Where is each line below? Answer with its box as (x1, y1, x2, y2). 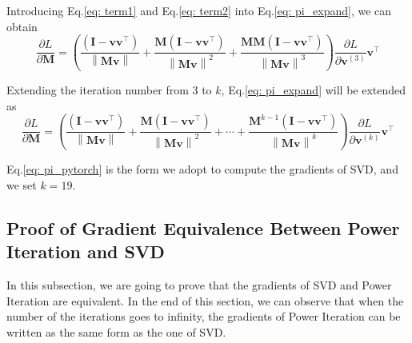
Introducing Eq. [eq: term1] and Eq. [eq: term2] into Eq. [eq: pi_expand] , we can (6, 2, 392, 18)
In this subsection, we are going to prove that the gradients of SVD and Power (6, 277, 392, 293)
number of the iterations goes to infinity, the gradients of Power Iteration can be (6, 308, 401, 325)
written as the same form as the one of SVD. (6, 323, 226, 340)
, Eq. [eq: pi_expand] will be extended (221, 82, 406, 98)
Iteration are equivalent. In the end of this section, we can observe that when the (6, 292, 404, 309)
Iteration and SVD (6, 239, 165, 264)
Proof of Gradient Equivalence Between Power (6, 215, 400, 240)
